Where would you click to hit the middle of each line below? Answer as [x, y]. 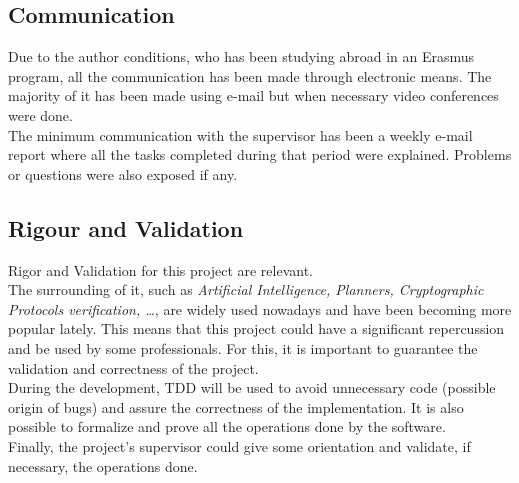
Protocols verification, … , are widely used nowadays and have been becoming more [260, 308]
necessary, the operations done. [103, 465]
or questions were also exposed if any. [123, 173]
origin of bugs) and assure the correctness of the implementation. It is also [236, 406]
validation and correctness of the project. [133, 367]
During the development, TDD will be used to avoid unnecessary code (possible [252, 387]
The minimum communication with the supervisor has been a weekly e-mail [240, 134]
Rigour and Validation [126, 227]
